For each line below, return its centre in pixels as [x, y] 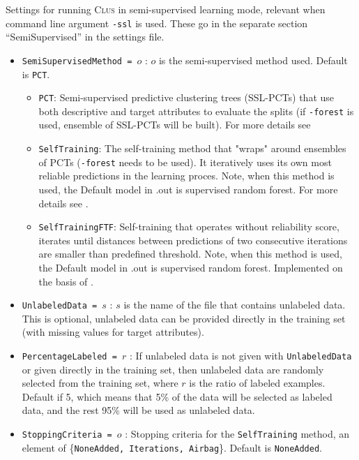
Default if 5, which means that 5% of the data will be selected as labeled [177, 396]
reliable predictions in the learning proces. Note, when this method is [186, 176]
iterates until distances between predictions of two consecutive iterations [193, 240]
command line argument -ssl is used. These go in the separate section [157, 23]
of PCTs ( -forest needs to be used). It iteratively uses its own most [185, 162]
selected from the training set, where [100, 383]
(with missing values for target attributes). [113, 332]
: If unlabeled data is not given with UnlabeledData [240, 356]
